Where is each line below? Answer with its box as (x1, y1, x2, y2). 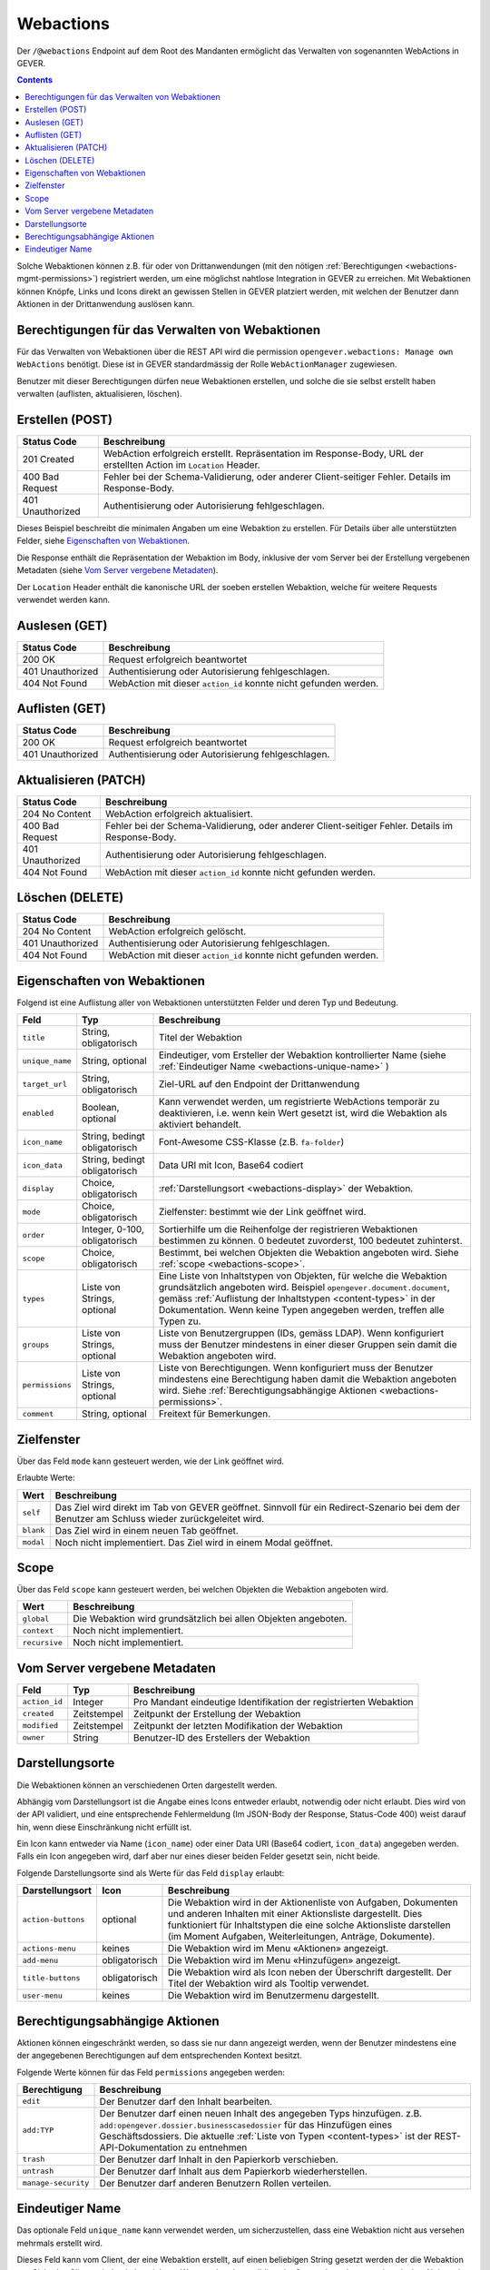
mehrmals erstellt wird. (16, 2237, 103, 2248)
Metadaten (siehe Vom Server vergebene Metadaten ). (16, 565, 219, 576)
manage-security (22, 2178, 90, 2188)
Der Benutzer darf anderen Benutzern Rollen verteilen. (99, 2176, 332, 2189)
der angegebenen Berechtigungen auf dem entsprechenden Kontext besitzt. (16, 2050, 303, 2061)
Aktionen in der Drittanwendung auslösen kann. (16, 298, 195, 309)
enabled (22, 1108, 54, 1118)
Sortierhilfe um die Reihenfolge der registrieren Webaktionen (158, 1223, 418, 1236)
